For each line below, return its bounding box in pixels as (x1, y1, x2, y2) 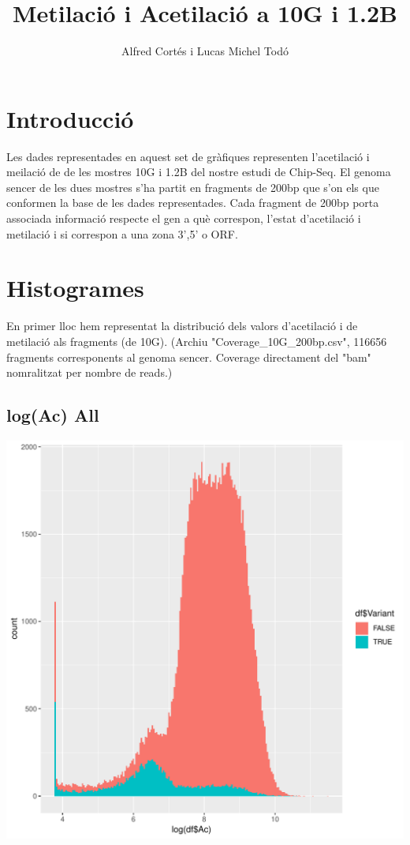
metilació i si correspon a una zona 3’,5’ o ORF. (6, 225, 238, 242)
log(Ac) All (6, 403, 99, 427)
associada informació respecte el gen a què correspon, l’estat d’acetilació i (6, 210, 361, 227)
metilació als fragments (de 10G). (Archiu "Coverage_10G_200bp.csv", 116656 (6, 332, 387, 349)
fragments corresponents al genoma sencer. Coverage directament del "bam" (6, 348, 371, 365)
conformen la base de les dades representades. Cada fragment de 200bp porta (6, 194, 379, 211)
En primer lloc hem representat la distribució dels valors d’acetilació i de (6, 317, 358, 334)
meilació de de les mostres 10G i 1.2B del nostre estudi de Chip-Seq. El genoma (6, 163, 391, 180)
